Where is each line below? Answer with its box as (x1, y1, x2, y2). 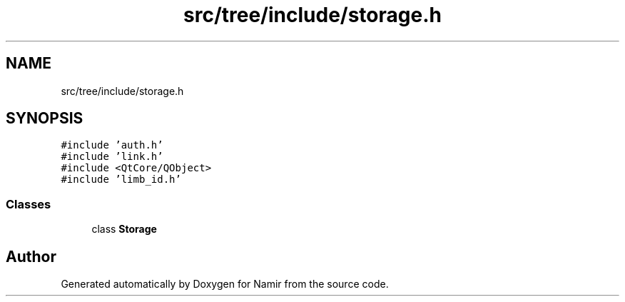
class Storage (91, 223, 157, 236)
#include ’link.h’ (61, 151, 163, 163)
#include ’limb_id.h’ (61, 173, 181, 186)
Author (6, 247, 56, 266)
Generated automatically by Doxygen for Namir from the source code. (61, 278, 389, 291)
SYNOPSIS (6, 109, 83, 128)
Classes (6, 196, 51, 211)
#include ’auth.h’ (61, 139, 163, 151)
